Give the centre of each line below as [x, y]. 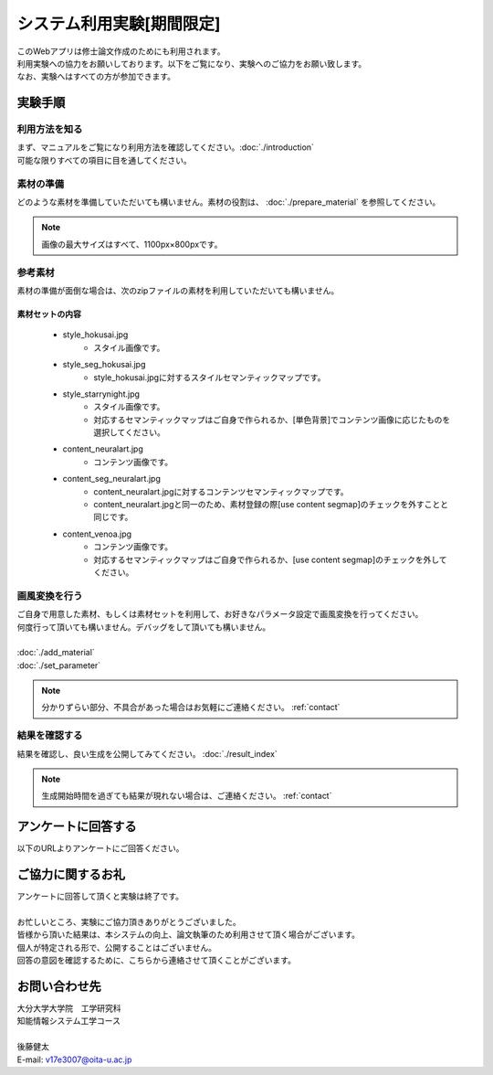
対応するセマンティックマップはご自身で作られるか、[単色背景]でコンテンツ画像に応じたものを [272, 420]
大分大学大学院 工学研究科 [69, 1008]
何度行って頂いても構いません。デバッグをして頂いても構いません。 [144, 627]
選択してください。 [130, 432]
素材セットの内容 [49, 314]
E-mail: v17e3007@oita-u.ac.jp [74, 1059]
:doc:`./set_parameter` [59, 665]
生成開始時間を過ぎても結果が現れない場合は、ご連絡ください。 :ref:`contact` [187, 796]
